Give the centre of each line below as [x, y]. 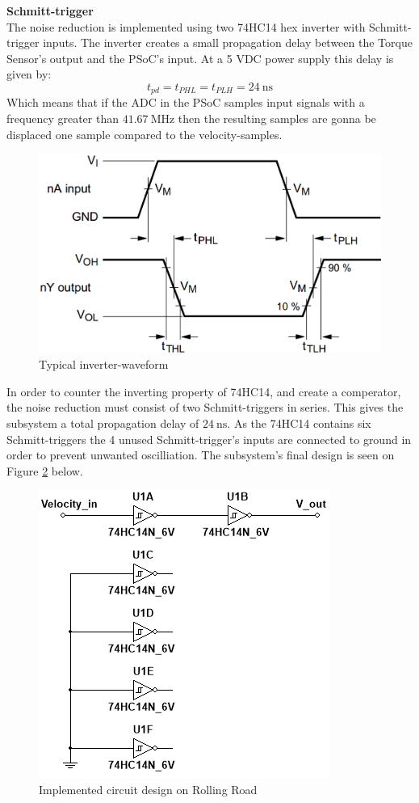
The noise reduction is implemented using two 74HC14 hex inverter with [186, 26]
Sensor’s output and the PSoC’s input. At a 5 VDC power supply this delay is [200, 58]
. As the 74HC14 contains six [299, 423]
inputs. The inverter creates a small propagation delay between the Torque [228, 42]
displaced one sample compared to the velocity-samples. [145, 134]
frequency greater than [63, 118]
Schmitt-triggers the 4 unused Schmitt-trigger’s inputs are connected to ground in [209, 439]
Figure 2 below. [45, 470]
